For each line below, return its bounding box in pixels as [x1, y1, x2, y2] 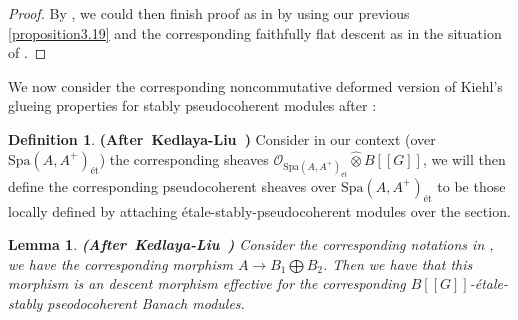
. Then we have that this [323, 253, 473, 274]
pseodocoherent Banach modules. [47, 292, 245, 313]
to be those [437, 175, 506, 196]
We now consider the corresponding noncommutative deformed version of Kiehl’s [8, 75, 503, 96]
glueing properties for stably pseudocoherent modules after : [8, 95, 377, 116]
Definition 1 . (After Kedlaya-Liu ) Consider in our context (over [8, 128, 436, 149]
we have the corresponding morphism [8, 253, 233, 274]
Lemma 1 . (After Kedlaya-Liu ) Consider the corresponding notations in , [8, 234, 494, 255]
